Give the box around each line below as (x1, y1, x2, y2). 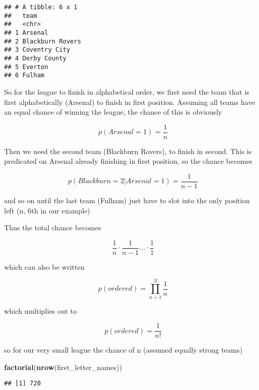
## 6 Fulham (4, 72, 45, 79)
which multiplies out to (4, 305, 77, 316)
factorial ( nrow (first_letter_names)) (4, 361, 122, 372)
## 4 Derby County (4, 54, 67, 62)
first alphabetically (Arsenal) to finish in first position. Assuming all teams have (4, 96, 255, 107)
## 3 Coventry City (4, 46, 70, 54)
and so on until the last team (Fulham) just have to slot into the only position (4, 195, 250, 205)
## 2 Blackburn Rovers (4, 37, 81, 45)
